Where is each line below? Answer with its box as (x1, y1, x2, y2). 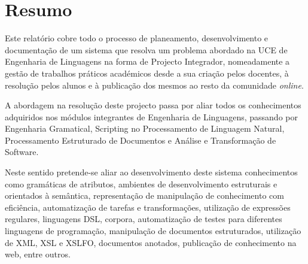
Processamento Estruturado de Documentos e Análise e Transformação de (5, 133, 276, 146)
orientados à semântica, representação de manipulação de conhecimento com (5, 189, 284, 202)
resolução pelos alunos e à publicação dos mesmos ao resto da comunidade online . (5, 78, 304, 91)
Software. (5, 145, 39, 158)
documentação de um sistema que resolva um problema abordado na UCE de (5, 43, 288, 56)
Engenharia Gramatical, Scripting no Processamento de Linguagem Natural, (5, 122, 285, 135)
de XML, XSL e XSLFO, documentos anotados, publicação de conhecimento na (5, 236, 297, 248)
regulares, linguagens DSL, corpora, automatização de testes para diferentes (5, 213, 282, 225)
